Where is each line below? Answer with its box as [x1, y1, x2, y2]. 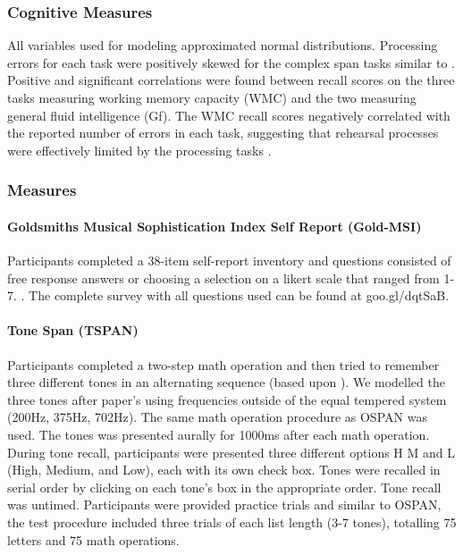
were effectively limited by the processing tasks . [7, 140, 272, 159]
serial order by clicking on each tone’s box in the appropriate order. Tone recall [7, 477, 442, 496]
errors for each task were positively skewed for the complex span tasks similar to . [7, 53, 455, 71]
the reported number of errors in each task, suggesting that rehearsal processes [7, 123, 439, 142]
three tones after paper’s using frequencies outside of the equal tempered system [7, 390, 447, 408]
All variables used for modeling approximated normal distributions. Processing [7, 36, 438, 55]
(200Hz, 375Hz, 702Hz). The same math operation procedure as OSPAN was [7, 408, 427, 426]
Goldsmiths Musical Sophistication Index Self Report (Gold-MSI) [7, 216, 422, 235]
